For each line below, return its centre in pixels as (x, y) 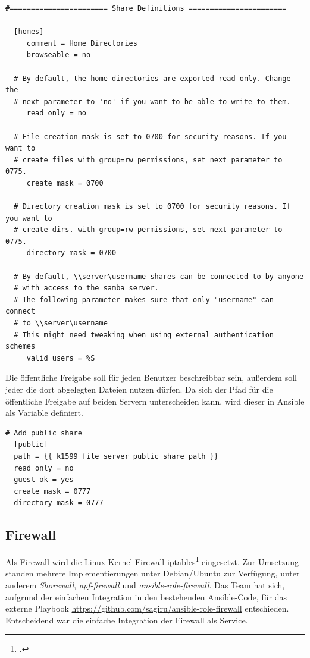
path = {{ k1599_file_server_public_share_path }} (116, 456)
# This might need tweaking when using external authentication (144, 335)
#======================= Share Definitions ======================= (146, 8)
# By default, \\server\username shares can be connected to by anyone (159, 276)
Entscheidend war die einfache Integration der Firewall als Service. (127, 620)
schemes (21, 347)
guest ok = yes (44, 480)
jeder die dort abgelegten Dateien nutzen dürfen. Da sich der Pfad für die (139, 389)
